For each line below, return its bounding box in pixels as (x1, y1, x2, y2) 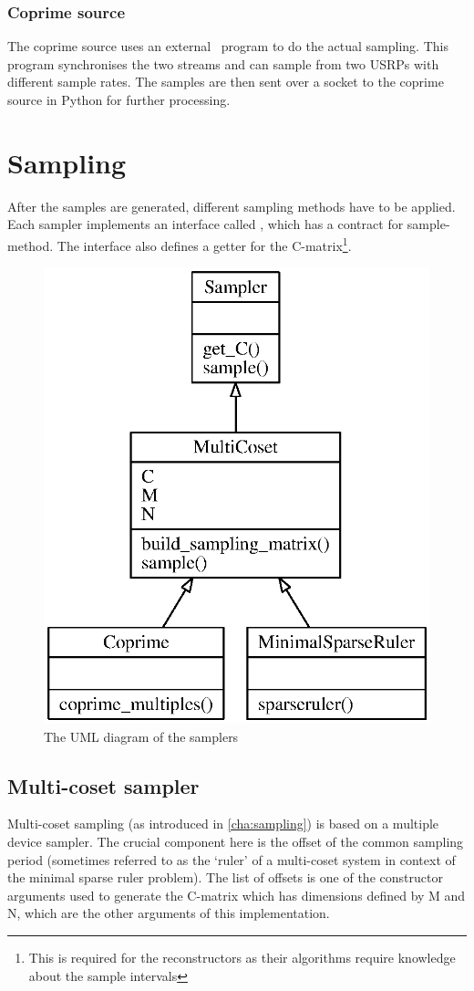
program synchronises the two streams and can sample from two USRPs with (7, 54, 439, 73)
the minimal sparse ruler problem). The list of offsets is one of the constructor (7, 868, 443, 887)
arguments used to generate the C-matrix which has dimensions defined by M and (7, 885, 466, 904)
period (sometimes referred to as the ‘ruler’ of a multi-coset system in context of (7, 850, 456, 869)
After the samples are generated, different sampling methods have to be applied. (7, 196, 456, 215)
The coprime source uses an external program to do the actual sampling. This (7, 37, 448, 56)
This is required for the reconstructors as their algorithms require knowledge (28, 947, 456, 966)
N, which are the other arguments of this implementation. (7, 903, 330, 923)
